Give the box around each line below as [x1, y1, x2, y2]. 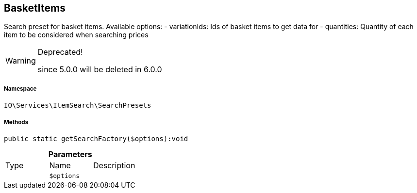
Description [93, 160, 135, 170]
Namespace [4, 85, 37, 92]
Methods [4, 118, 29, 126]
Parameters [48, 149, 92, 159]
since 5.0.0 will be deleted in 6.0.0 [37, 64, 162, 75]
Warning [5, 56, 36, 66]
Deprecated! [37, 47, 83, 57]
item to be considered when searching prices [4, 31, 149, 39]
